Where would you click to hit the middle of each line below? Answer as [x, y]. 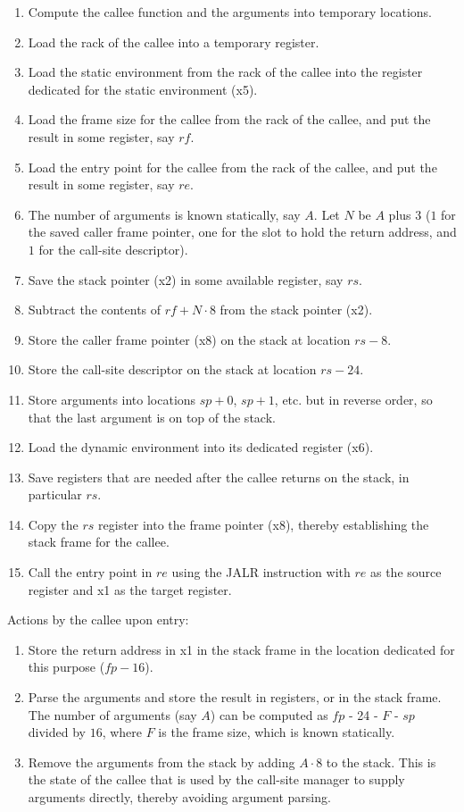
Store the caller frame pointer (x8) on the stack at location [189, 339]
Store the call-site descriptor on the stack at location [172, 369]
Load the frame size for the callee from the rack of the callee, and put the [229, 119]
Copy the [53, 524]
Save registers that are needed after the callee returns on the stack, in [219, 477]
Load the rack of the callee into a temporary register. [174, 42]
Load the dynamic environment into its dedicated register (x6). [201, 447]
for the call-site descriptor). [113, 249]
